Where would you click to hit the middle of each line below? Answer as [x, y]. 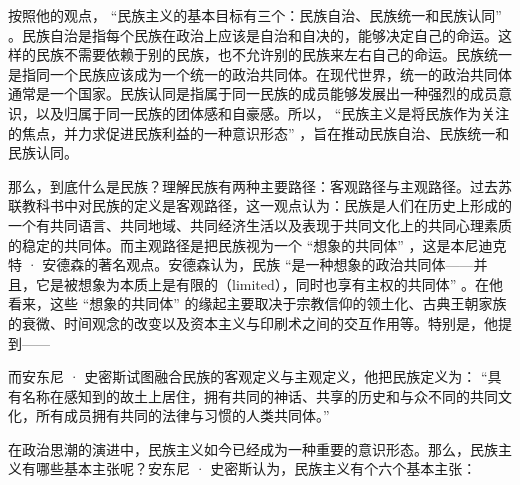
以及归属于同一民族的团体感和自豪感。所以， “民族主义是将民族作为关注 [272, 112]
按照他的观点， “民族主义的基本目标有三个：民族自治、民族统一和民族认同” [255, 15]
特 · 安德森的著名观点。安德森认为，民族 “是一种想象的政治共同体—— [241, 264]
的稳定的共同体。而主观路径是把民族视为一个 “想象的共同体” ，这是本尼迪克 [257, 244]
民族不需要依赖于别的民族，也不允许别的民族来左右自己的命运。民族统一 [273, 54]
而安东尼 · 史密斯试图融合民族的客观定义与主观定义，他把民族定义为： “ [248, 376]
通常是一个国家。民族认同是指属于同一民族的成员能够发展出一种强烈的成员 [253, 93]
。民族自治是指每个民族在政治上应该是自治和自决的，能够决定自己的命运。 [253, 34]
